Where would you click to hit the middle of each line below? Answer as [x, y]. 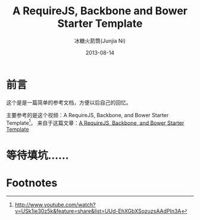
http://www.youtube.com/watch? [55, 205]
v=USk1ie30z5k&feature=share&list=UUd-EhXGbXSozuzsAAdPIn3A [98, 211]
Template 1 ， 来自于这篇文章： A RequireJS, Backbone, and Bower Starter [95, 122]
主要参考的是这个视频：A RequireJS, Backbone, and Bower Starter [87, 115]
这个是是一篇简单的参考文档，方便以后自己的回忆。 [69, 102]
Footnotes [32, 183]
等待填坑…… [38, 155]
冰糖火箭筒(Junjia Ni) [100, 40]
